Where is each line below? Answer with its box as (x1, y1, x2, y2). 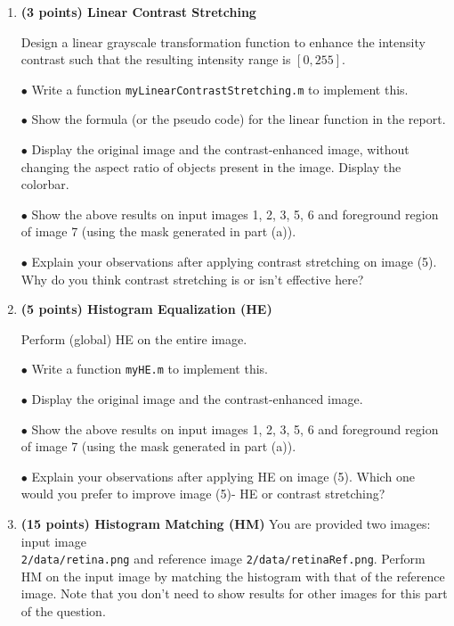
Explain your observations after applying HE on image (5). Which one (31, 466, 415, 485)
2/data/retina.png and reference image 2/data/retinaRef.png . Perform (20, 549, 426, 568)
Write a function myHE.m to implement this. (31, 359, 268, 378)
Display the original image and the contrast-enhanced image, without (31, 140, 409, 159)
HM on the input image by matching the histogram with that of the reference (20, 566, 445, 585)
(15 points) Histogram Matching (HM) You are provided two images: (20, 515, 431, 532)
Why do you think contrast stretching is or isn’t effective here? (20, 269, 364, 288)
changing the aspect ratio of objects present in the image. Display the (20, 157, 401, 176)
